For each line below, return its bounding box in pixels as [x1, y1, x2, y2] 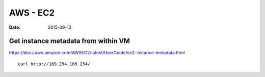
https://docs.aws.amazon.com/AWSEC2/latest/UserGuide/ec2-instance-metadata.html [9, 50, 185, 56]
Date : [9, 24, 21, 30]
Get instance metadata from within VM [9, 37, 130, 45]
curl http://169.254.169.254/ [18, 61, 91, 67]
